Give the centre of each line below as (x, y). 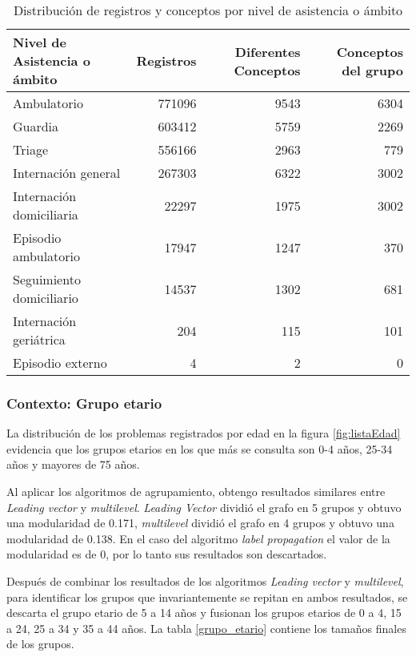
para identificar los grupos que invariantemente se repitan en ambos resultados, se (207, 597)
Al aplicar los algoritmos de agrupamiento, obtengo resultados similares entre (196, 491)
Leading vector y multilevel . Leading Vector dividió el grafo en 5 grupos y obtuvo (204, 507)
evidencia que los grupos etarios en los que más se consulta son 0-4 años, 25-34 (200, 448)
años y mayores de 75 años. (73, 464)
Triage (31, 149)
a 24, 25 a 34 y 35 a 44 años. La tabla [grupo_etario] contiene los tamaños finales (206, 628)
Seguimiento (47, 279)
